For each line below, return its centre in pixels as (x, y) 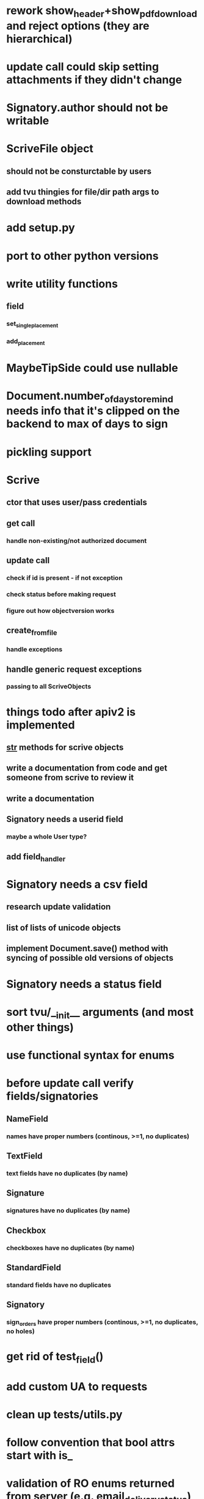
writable (28, 121)
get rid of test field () (55, 1357)
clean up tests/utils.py (64, 1414)
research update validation (59, 907)
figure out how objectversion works (60, 610)
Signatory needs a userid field (65, 819)
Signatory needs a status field (84, 984)
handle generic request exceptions (74, 669)
